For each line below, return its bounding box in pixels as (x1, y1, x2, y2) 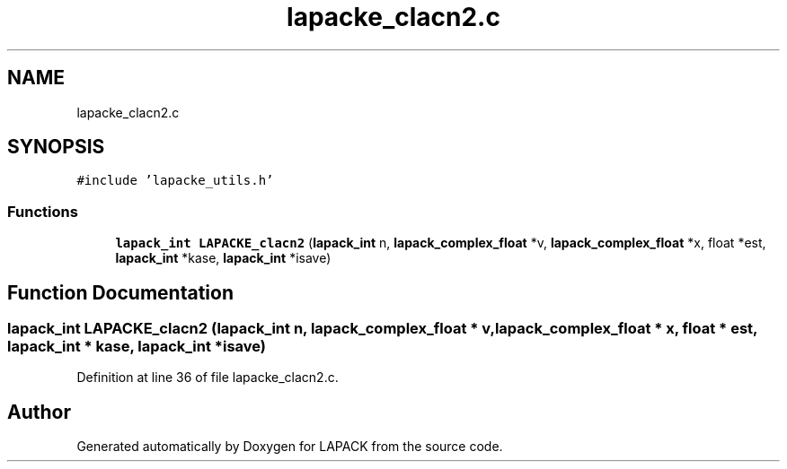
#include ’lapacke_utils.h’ (76, 173, 274, 188)
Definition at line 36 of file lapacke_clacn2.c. (76, 369, 339, 386)
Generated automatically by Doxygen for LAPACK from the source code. (76, 439, 503, 455)
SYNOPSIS (7, 135, 105, 159)
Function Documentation (7, 281, 234, 304)
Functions (7, 202, 78, 221)
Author (7, 400, 71, 423)
